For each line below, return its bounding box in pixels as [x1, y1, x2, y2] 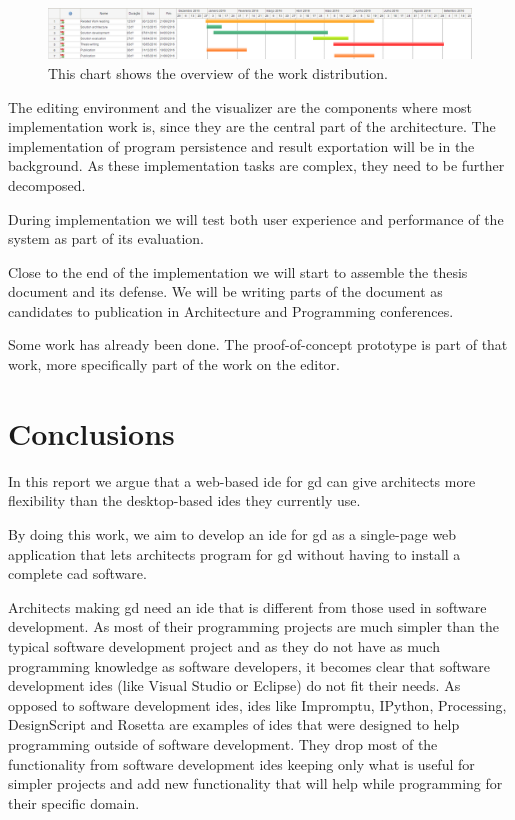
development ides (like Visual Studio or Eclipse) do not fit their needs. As [8, 675, 461, 696]
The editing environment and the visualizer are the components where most [8, 96, 472, 117]
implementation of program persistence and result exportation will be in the [8, 135, 475, 156]
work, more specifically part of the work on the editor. [8, 354, 340, 375]
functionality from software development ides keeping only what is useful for [8, 753, 475, 774]
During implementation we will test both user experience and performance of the [8, 208, 504, 229]
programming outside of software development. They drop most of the [8, 733, 438, 754]
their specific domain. [8, 792, 140, 813]
